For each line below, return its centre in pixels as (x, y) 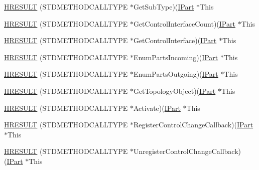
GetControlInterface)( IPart (175, 40)
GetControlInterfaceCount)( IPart (184, 23)
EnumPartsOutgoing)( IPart (176, 74)
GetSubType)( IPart (164, 7)
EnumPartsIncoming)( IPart (176, 57)
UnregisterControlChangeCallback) (187, 151)
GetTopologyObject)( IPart (174, 91)
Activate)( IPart (157, 108)
